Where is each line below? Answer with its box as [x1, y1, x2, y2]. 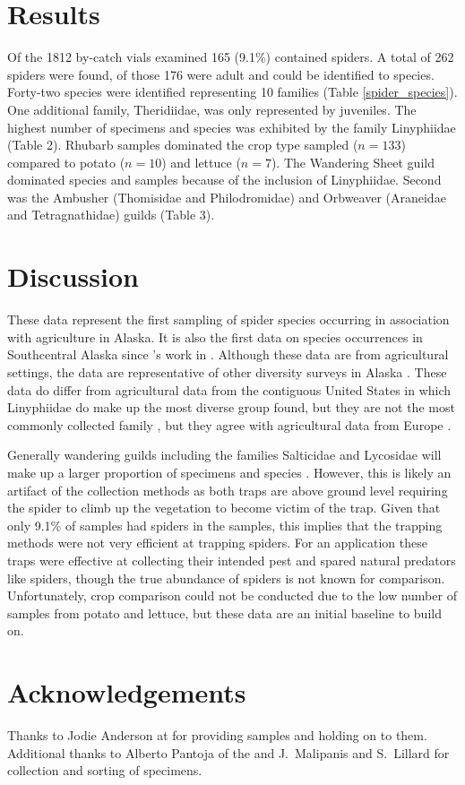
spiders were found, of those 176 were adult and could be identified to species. [7, 65, 435, 83]
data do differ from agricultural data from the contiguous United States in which [7, 380, 452, 399]
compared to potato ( [7, 152, 125, 171]
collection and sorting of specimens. [7, 761, 202, 780]
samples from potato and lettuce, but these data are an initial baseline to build [7, 603, 442, 622]
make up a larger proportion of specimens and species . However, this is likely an [7, 462, 452, 481]
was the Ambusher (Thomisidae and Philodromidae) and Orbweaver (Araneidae [7, 187, 446, 206]
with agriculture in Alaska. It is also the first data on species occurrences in [7, 327, 423, 346]
